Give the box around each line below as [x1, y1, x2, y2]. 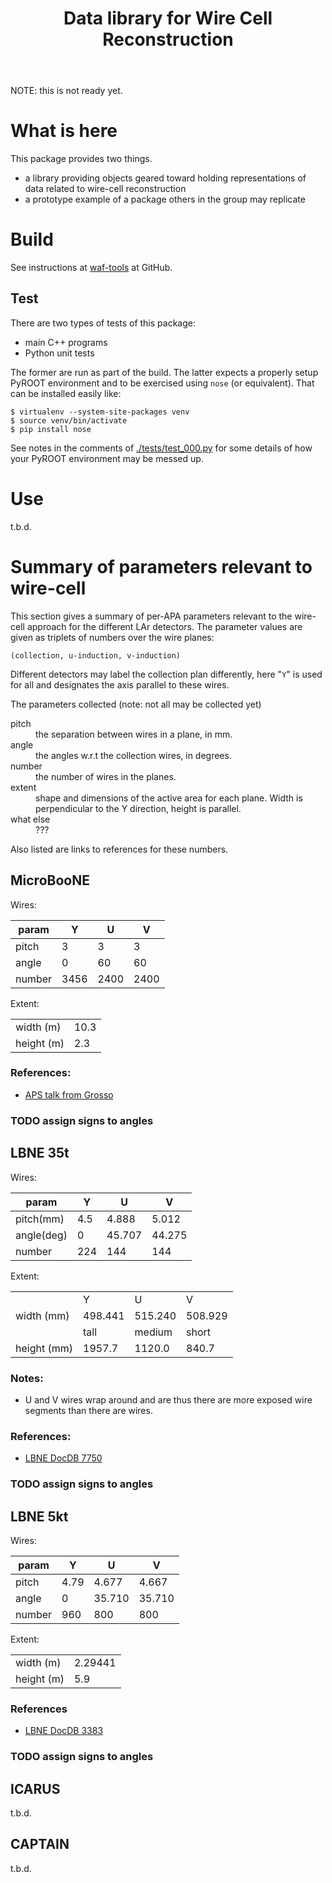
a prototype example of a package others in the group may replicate [24, 193, 306, 206]
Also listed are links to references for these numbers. [10, 843, 229, 855]
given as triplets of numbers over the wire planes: [10, 631, 215, 643]
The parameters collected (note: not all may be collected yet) [10, 698, 262, 710]
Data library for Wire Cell [63, 7, 273, 30]
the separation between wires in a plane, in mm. [35, 728, 233, 740]
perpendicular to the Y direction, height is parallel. [35, 802, 242, 814]
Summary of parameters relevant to [10, 556, 313, 578]
